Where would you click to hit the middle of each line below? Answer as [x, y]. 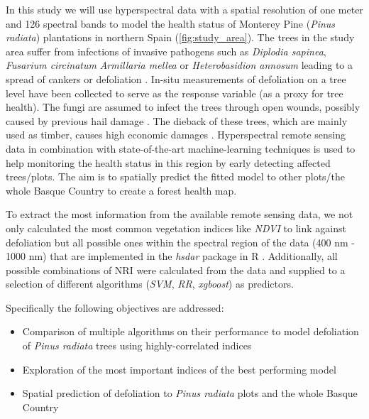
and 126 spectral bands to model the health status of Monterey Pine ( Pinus [171, 23]
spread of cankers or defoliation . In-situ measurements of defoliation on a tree [176, 78]
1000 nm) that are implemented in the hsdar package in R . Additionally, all [172, 256]
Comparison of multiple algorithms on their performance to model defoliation [191, 331]
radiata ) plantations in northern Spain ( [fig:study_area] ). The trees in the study [180, 37]
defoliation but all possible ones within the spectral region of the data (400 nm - [180, 242]
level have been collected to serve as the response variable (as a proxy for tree [175, 93]
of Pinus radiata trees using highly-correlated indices [137, 345]
